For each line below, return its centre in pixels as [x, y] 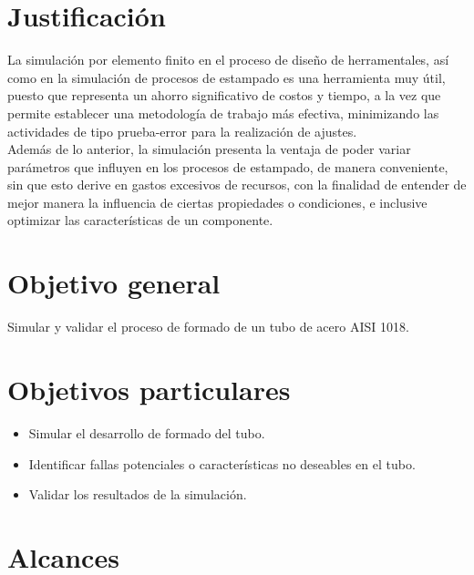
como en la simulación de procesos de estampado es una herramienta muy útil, [227, 77]
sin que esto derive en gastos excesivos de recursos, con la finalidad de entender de [237, 185]
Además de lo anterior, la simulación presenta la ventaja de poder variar [209, 149]
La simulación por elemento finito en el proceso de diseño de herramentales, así [228, 60]
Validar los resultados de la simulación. [138, 494]
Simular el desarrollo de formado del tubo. [147, 432]
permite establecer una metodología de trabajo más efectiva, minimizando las [223, 113]
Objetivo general [114, 283]
